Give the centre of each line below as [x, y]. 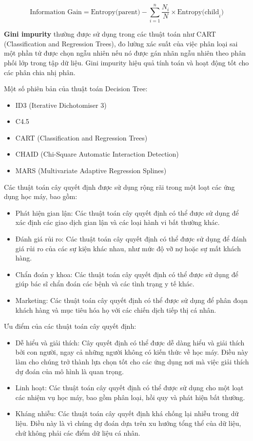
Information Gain [56, 12]
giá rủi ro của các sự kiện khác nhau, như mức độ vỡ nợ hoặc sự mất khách [128, 248]
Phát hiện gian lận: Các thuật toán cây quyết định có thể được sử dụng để [127, 212]
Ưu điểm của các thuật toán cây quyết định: [70, 326]
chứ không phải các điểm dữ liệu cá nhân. [78, 432]
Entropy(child [198, 12]
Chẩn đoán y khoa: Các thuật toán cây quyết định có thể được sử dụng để [127, 274]
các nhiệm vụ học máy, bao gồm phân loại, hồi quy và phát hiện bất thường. [130, 397]
